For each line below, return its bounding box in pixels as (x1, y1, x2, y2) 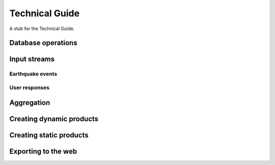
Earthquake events (9, 70, 58, 77)
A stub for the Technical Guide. (9, 25, 75, 32)
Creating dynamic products (9, 115, 99, 123)
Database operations (9, 39, 77, 47)
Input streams (9, 55, 55, 64)
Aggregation (9, 98, 50, 107)
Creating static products (9, 130, 89, 140)
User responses (9, 84, 50, 91)
